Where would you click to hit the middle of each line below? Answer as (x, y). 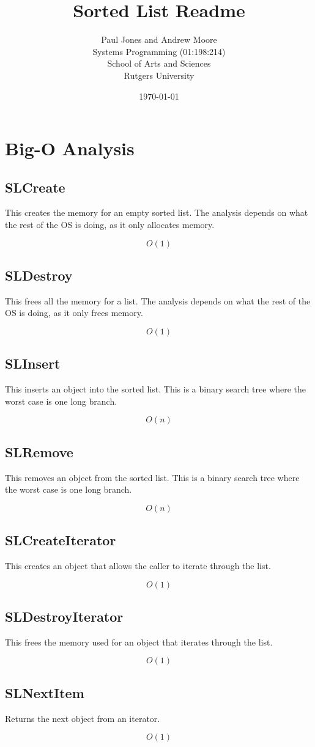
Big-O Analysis (70, 148)
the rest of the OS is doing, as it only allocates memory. (110, 225)
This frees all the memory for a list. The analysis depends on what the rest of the (158, 300)
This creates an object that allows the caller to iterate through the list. (138, 566)
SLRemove (39, 451)
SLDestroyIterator (64, 616)
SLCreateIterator (61, 540)
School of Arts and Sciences (159, 63)
